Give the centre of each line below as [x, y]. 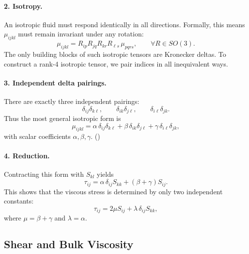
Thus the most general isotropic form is [62, 118]
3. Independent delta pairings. [55, 82]
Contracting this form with [44, 174]
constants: [19, 201]
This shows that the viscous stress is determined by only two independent [113, 191]
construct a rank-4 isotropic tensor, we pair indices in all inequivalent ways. [116, 63]
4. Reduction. [27, 155]
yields [105, 174]
